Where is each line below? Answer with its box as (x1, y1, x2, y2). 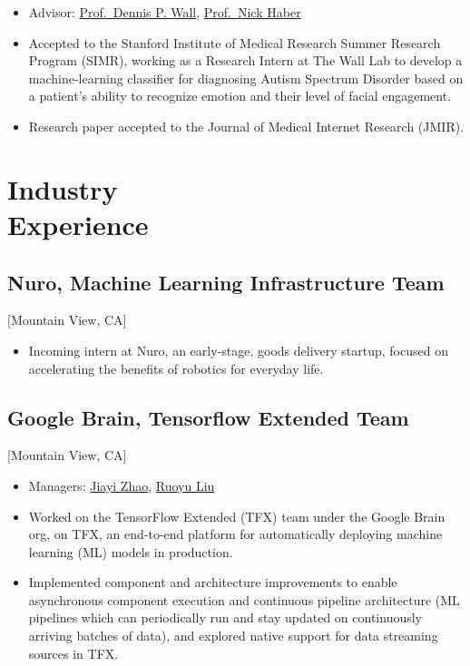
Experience (7, 205, 149, 242)
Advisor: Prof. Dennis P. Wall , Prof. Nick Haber (28, 3, 301, 21)
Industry (7, 170, 118, 207)
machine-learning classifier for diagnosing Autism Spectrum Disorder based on (28, 68, 464, 87)
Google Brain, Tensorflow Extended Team (7, 403, 409, 431)
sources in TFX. (28, 643, 119, 662)
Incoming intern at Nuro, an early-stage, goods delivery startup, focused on (28, 340, 448, 359)
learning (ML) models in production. (28, 542, 233, 561)
